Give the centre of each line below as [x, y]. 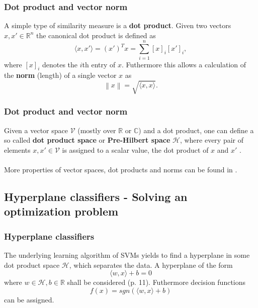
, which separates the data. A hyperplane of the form [151, 265]
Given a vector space [36, 130]
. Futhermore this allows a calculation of [184, 64]
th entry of [99, 64]
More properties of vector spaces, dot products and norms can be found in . [121, 170]
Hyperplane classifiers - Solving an [96, 197]
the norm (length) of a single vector [60, 75]
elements [17, 149]
